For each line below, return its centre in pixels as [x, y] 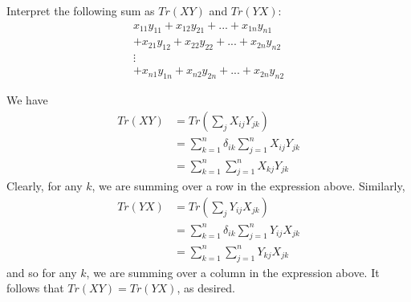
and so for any [42, 272]
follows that [35, 288]
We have [27, 100]
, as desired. [206, 288]
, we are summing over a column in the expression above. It [233, 272]
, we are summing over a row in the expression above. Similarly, [248, 186]
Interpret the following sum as [81, 10]
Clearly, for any [45, 186]
